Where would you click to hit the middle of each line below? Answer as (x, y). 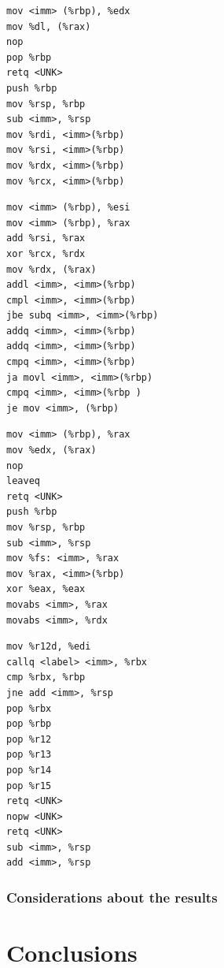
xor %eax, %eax (46, 589)
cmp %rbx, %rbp (46, 678)
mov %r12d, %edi (49, 647)
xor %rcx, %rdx (46, 253)
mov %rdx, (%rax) (51, 269)
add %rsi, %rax (46, 238)
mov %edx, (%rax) (51, 450)
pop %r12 (29, 739)
